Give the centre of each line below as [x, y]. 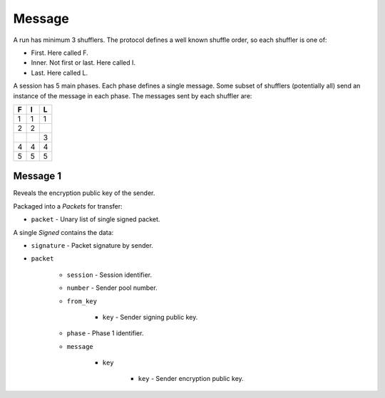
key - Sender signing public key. [150, 317]
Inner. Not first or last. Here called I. [83, 63]
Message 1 [37, 176]
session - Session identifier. [109, 275]
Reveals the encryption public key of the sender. [84, 193]
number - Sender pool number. [112, 288]
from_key [82, 301]
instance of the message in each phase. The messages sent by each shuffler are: [133, 95]
